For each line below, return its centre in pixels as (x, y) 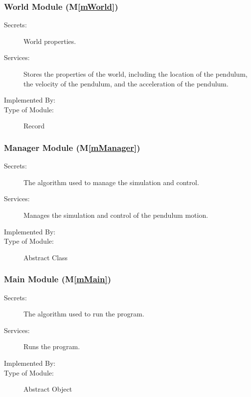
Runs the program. (52, 346)
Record (34, 126)
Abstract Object (48, 389)
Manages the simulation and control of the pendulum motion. (116, 215)
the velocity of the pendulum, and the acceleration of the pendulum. (126, 83)
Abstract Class (46, 257)
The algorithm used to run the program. (84, 314)
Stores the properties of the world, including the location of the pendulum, (136, 74)
